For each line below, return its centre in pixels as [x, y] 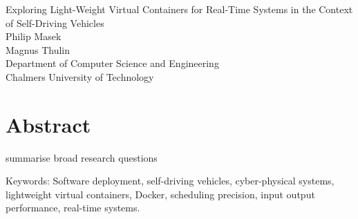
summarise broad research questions [82, 157]
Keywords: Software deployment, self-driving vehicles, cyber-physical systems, [170, 181]
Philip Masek [34, 36]
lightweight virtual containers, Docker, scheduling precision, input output [160, 194]
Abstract [48, 124]
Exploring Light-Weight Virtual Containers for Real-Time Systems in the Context [179, 9]
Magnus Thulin [38, 49]
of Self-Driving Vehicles [55, 22]
